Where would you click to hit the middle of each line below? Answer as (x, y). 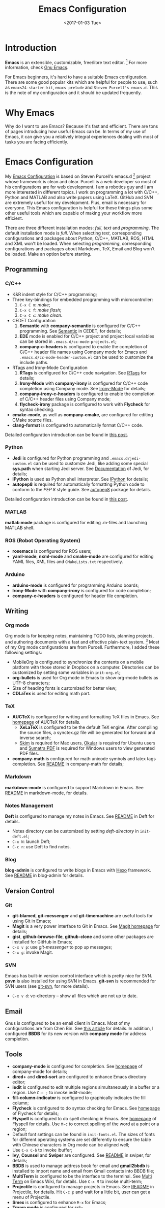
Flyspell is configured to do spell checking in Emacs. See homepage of (84, 1118)
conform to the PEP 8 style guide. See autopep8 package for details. (82, 489)
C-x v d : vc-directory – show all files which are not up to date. (75, 996)
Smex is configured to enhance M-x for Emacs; (59, 1202)
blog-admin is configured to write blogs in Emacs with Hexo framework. (78, 870)
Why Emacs (30, 113)
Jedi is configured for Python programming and (60, 458)
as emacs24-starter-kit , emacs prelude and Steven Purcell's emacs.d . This (82, 88)
